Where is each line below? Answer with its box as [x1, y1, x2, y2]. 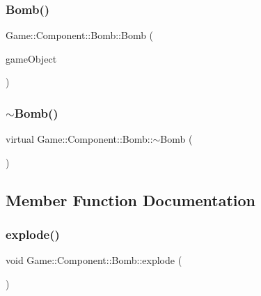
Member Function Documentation [6, 189, 256, 210]
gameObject [6, 51, 57, 65]
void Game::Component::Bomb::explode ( [6, 253, 182, 267]
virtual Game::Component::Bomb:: [6, 132, 153, 146]
